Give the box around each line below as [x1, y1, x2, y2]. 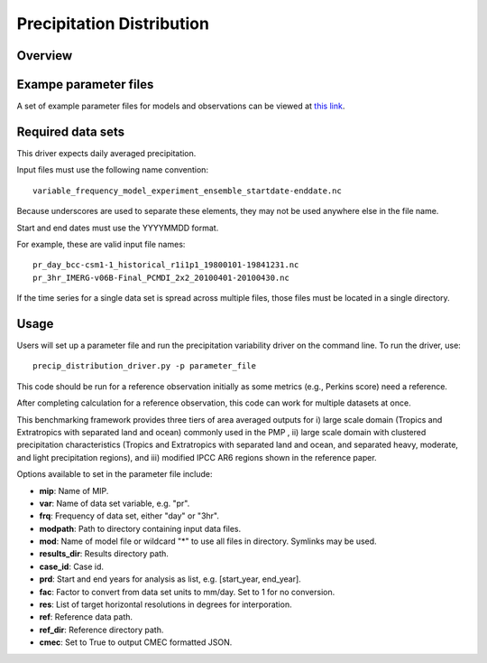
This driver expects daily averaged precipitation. [16, 147, 197, 158]
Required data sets [16, 124, 125, 139]
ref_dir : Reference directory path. [39, 624, 164, 635]
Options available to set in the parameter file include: [16, 469, 213, 480]
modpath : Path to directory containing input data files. [39, 523, 242, 534]
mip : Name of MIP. [39, 485, 109, 496]
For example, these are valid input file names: [16, 238, 186, 249]
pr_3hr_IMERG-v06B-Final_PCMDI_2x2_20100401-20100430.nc [32, 272, 290, 283]
